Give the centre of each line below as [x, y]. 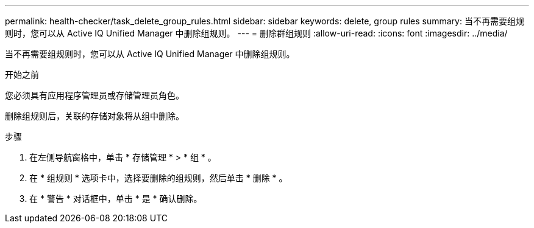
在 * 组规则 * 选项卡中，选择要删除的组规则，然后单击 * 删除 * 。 [158, 178]
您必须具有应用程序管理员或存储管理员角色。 [94, 95]
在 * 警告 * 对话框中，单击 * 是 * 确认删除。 [116, 199]
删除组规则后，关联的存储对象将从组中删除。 [94, 116]
